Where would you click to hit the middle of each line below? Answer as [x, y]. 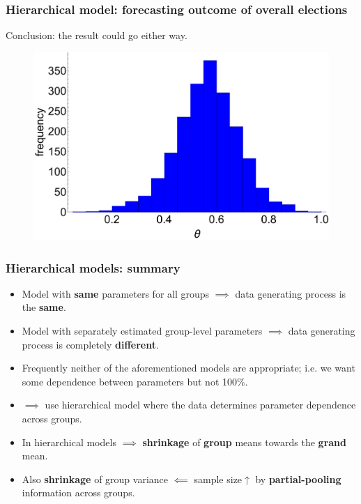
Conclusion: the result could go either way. [97, 35]
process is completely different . [90, 344]
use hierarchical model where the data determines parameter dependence [200, 405]
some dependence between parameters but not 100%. [135, 381]
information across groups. [78, 492]
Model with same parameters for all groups [116, 293]
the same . [44, 307]
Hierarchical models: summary [93, 267]
